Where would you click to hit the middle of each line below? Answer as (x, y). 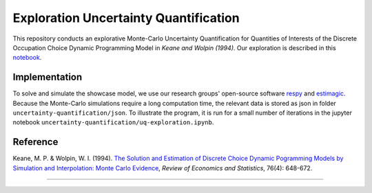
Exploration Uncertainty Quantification (126, 18)
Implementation (48, 77)
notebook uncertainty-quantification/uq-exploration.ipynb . (113, 122)
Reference (35, 142)
